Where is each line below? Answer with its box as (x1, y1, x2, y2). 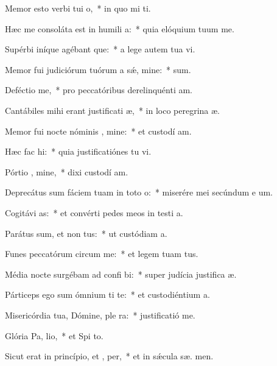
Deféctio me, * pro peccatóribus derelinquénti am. (5, 83, 192, 96)
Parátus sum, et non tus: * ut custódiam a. (5, 227, 167, 239)
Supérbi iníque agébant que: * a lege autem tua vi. (5, 43, 195, 55)
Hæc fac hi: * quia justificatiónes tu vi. (5, 145, 152, 158)
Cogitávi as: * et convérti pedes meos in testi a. (5, 206, 183, 219)
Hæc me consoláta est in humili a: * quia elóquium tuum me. (5, 22, 234, 35)
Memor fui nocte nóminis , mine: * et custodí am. (5, 124, 192, 137)
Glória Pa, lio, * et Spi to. (5, 329, 103, 342)
